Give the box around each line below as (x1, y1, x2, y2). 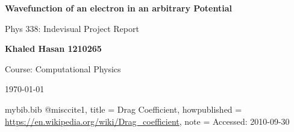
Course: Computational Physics (5, 62, 121, 75)
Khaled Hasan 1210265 (5, 42, 102, 55)
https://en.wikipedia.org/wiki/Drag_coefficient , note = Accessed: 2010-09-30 (5, 115, 290, 127)
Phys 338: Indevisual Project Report (5, 22, 139, 34)
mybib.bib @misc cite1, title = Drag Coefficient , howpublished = (5, 102, 242, 115)
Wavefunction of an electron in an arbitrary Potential (5, 2, 232, 14)
